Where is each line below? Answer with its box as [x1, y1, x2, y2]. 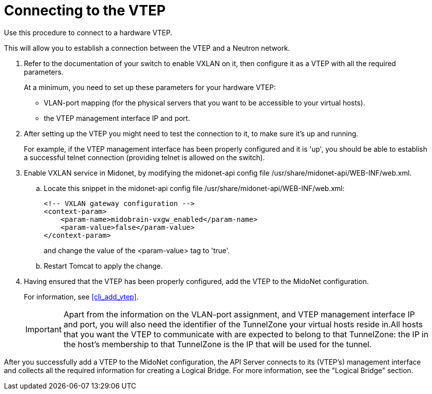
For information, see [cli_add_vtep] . [24, 292, 139, 301]
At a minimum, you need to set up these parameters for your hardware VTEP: [24, 83, 276, 92]
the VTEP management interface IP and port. [44, 113, 190, 122]
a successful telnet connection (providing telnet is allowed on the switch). [24, 153, 265, 162]
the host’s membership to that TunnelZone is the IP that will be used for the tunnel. [63, 339, 372, 349]
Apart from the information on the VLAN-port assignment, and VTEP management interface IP [63, 309, 415, 319]
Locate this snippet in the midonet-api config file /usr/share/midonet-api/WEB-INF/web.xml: [44, 184, 345, 193]
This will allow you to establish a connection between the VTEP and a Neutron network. [4, 43, 290, 52]
